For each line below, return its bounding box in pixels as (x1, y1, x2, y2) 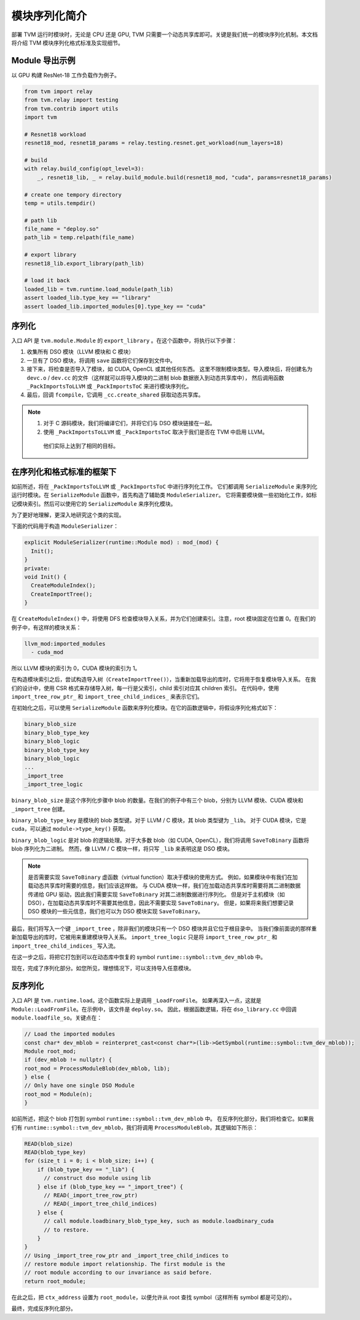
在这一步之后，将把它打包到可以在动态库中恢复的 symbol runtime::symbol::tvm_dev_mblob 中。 (11, 953, 267, 961)
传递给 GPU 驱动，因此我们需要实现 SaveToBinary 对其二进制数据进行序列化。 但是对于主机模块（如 (28, 890, 285, 898)
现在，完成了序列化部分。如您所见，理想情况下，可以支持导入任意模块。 (11, 965, 195, 972)
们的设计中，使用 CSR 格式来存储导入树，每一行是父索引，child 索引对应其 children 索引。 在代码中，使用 (11, 684, 280, 691)
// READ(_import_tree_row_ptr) (44, 1192, 138, 1198)
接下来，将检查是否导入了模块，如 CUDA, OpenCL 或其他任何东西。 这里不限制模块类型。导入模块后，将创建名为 (26, 366, 313, 373)
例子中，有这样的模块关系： (11, 624, 82, 631)
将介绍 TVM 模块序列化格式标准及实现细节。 (11, 39, 124, 46)
